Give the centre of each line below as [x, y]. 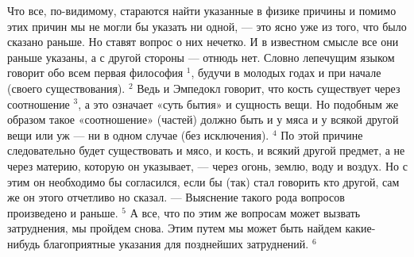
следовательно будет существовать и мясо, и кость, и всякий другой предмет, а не [206, 150]
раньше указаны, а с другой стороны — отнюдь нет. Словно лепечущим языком [201, 57]
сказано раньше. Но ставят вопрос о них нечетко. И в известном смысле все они [203, 42]
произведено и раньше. [63, 212]
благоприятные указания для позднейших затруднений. [176, 243]
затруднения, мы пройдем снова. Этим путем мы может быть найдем [174, 228]
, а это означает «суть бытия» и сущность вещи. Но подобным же [238, 104]
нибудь [24, 243]
